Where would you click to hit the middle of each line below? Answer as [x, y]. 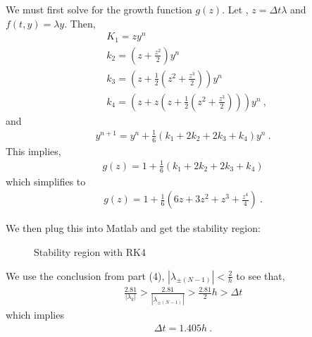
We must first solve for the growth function [99, 9]
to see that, [261, 275]
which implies [35, 315]
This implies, [33, 151]
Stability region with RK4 [90, 252]
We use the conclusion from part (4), [85, 275]
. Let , [235, 9]
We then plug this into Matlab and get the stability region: [133, 228]
